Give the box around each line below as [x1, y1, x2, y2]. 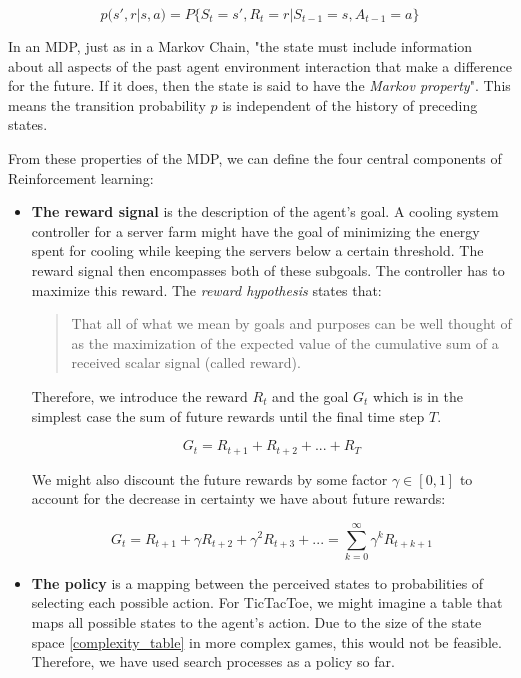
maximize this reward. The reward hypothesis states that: [31, 279, 382, 300]
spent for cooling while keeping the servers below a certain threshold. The [31, 240, 484, 261]
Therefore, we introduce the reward [31, 385, 248, 406]
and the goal [272, 385, 349, 406]
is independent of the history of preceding [222, 94, 478, 115]
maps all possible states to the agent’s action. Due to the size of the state [31, 612, 482, 633]
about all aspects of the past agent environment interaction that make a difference [8, 55, 512, 76]
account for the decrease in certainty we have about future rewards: [31, 488, 446, 509]
